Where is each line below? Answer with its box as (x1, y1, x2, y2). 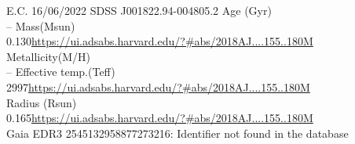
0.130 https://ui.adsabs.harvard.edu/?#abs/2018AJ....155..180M (6, 33, 313, 49)
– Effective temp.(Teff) (6, 63, 115, 80)
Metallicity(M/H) (6, 48, 90, 64)
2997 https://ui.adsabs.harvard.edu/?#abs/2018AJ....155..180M (6, 78, 310, 95)
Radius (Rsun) (6, 94, 77, 110)
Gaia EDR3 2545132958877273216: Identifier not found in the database (6, 124, 349, 141)
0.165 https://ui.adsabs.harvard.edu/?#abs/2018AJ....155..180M (6, 110, 313, 126)
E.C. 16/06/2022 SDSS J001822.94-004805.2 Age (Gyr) (6, 2, 272, 18)
